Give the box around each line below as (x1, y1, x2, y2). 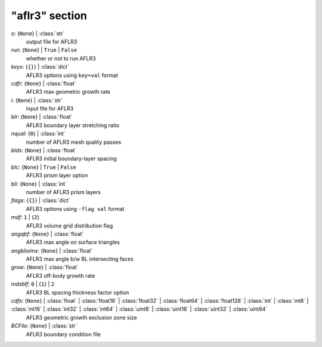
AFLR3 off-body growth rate (26, 272, 95, 279)
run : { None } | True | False (11, 47, 78, 54)
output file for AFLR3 (26, 38, 78, 45)
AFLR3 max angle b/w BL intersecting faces (26, 256, 134, 263)
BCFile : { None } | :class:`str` (11, 323, 78, 330)
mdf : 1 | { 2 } (11, 214, 40, 221)
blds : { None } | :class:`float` (11, 147, 77, 154)
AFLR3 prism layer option (26, 172, 89, 179)
